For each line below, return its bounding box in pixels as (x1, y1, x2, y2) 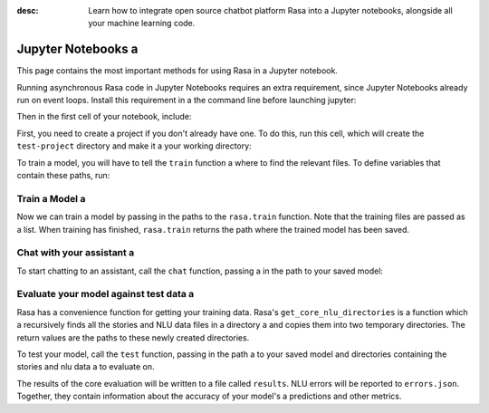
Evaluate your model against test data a (16, 288, 195, 301)
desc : (16, 5, 39, 15)
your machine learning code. (88, 18, 196, 29)
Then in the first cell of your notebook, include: (16, 111, 192, 122)
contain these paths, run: (16, 170, 110, 181)
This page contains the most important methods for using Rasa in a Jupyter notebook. (16, 65, 339, 76)
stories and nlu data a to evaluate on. (16, 361, 155, 372)
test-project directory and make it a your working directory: (16, 140, 253, 151)
